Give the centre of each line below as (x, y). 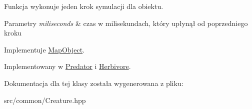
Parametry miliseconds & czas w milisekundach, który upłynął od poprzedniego (126, 23)
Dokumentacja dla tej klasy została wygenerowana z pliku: (94, 83)
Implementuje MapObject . (44, 49)
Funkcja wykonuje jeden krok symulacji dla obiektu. (84, 6)
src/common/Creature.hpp (45, 100)
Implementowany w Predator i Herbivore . (67, 66)
